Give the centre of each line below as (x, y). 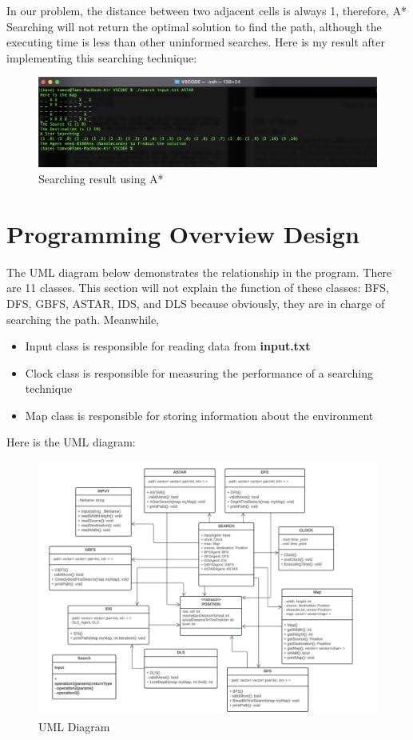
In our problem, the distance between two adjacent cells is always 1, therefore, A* (206, 10)
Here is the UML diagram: (71, 442)
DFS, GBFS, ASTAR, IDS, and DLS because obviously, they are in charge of (196, 303)
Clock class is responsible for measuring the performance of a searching (199, 372)
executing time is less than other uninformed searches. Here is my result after (196, 42)
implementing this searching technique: (102, 57)
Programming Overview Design (183, 233)
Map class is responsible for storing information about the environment (199, 415)
